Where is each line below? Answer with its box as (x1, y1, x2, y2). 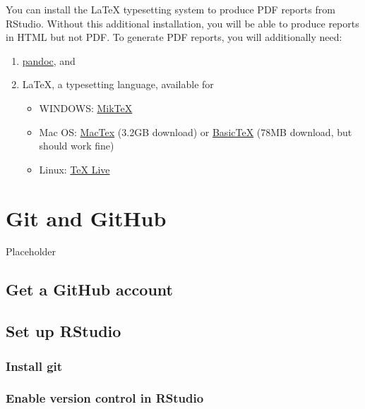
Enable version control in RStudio (6, 389, 204, 407)
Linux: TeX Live (39, 161, 110, 176)
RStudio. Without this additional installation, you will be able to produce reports (6, 16, 359, 30)
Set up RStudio (6, 320, 121, 342)
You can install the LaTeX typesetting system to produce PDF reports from (6, 2, 335, 16)
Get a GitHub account (6, 279, 173, 300)
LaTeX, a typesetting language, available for (22, 77, 214, 92)
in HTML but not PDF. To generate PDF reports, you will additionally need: (6, 30, 342, 44)
